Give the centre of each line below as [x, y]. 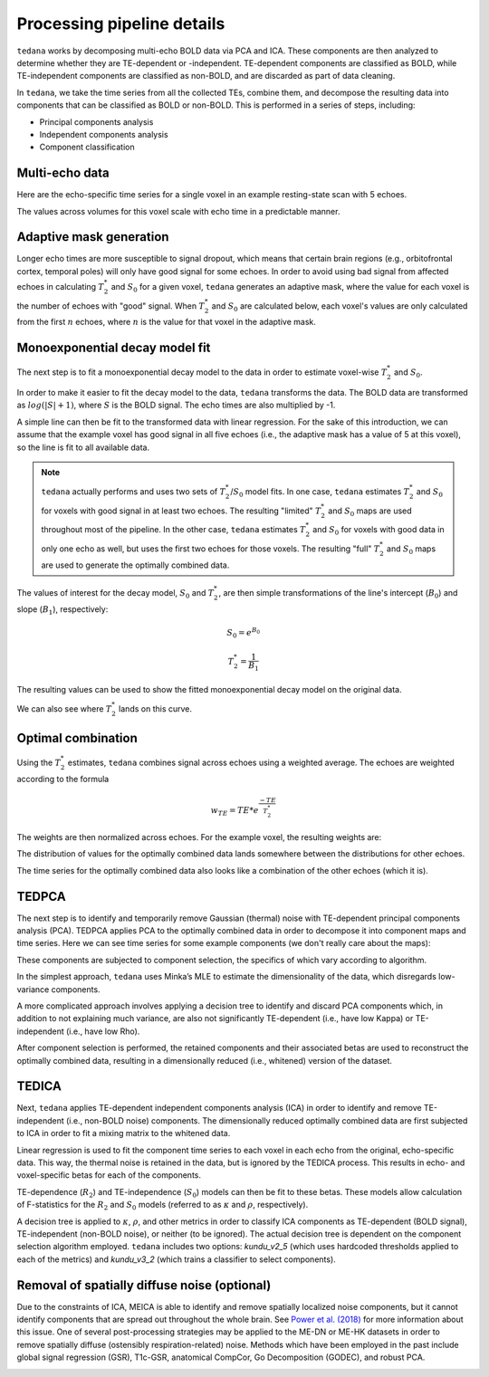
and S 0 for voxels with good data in [379, 531]
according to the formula [63, 779]
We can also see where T [64, 708]
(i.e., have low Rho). [103, 1031]
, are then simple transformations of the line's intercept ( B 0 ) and [338, 593]
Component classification [87, 147]
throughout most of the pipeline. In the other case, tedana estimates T [173, 530]
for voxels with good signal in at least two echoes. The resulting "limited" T [181, 511]
